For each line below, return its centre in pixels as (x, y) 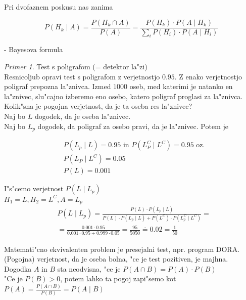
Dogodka (18, 268)
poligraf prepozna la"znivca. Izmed (58, 86)
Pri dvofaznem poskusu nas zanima (59, 7)
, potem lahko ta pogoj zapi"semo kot (118, 278)
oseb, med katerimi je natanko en (181, 86)
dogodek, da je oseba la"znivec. (83, 116)
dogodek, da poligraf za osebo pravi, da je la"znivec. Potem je (133, 126)
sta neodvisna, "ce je (89, 268)
